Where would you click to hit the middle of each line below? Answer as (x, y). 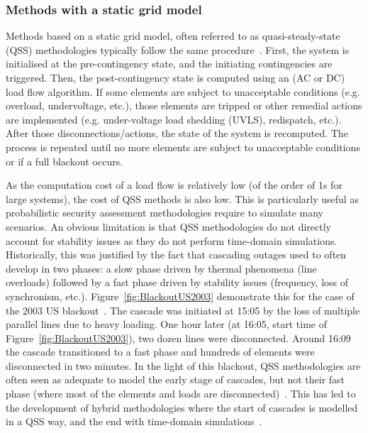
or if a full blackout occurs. (65, 161)
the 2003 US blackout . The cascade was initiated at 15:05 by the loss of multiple (183, 310)
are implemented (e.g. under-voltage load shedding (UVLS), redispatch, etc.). (174, 119)
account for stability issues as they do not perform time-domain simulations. (172, 240)
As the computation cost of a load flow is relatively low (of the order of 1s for (174, 185)
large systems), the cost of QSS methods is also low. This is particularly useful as (182, 198)
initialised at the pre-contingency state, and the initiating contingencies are (169, 64)
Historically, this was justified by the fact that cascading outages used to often (176, 254)
